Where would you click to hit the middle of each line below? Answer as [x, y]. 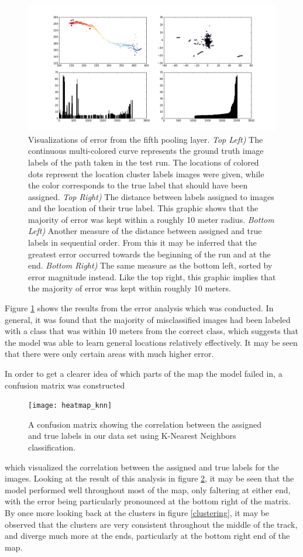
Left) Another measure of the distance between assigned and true [145, 231]
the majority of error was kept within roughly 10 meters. [130, 288]
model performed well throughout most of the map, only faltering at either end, [148, 489]
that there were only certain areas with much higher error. [109, 354]
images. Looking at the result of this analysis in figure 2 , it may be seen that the [149, 478]
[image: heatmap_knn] [70, 406]
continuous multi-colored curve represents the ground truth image [146, 151]
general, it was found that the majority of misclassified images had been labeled [148, 319]
